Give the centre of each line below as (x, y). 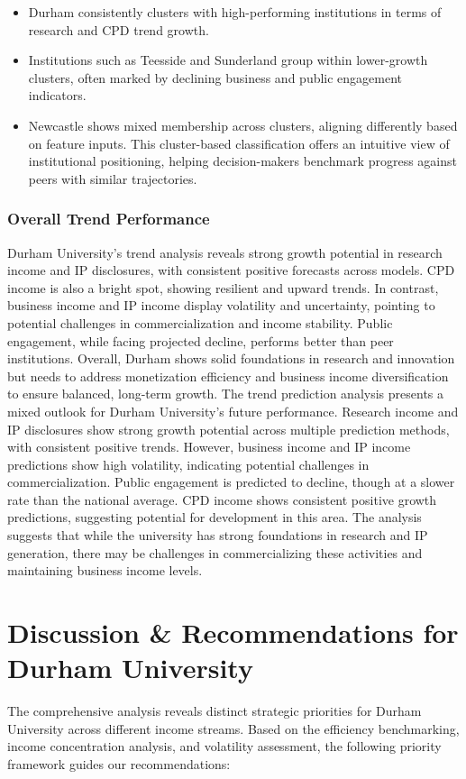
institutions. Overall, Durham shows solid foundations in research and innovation (231, 358)
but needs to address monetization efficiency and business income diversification (228, 376)
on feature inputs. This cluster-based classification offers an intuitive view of (239, 143)
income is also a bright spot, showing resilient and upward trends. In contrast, (223, 287)
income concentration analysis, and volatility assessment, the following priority (224, 746)
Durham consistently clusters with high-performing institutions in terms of (235, 12)
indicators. (57, 95)
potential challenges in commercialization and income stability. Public (200, 322)
